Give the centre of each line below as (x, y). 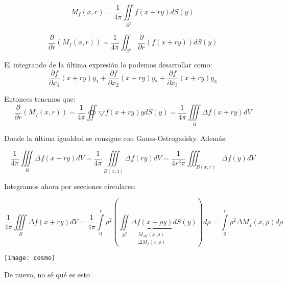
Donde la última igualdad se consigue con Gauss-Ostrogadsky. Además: (116, 138)
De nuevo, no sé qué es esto (47, 274)
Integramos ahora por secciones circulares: (70, 186)
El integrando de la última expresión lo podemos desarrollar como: (108, 65)
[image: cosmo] (30, 258)
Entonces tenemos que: (40, 99)
